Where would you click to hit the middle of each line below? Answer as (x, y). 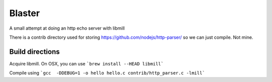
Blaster (25, 13)
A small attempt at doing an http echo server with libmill (67, 28)
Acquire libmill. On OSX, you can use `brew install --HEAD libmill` (86, 63)
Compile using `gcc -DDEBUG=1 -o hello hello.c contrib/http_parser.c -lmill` (107, 73)
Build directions (35, 52)
